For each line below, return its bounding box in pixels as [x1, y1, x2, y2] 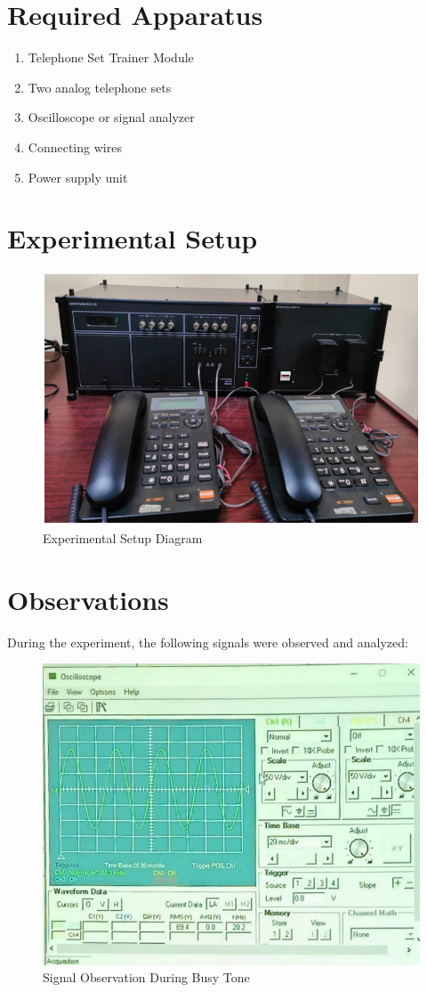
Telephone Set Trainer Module [28, 48, 194, 67]
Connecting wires [28, 137, 122, 156]
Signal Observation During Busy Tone [43, 968, 250, 987]
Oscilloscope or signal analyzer [28, 108, 195, 126]
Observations [7, 581, 169, 617]
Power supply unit [28, 167, 128, 186]
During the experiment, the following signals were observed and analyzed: [7, 632, 408, 651]
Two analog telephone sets [28, 77, 172, 96]
